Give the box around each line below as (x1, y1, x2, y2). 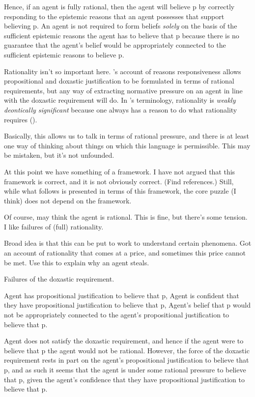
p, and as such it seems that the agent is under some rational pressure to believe (4, 365, 246, 374)
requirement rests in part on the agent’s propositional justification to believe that (4, 355, 249, 365)
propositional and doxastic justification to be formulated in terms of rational (4, 76, 234, 86)
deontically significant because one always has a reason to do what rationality (4, 104, 237, 114)
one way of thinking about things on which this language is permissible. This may (4, 140, 251, 150)
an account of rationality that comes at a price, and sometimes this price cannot (4, 248, 246, 258)
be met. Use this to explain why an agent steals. (4, 257, 149, 267)
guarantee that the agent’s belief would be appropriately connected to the (4, 40, 226, 50)
